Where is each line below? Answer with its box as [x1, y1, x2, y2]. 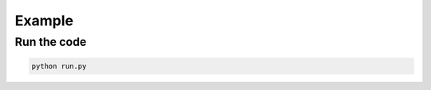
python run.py [31, 62, 87, 70]
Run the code [14, 35, 87, 49]
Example [14, 12, 73, 29]
